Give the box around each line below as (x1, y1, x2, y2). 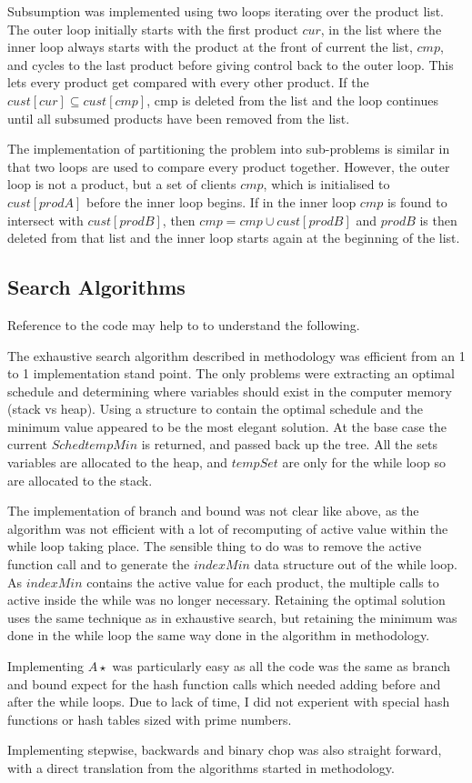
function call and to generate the (7, 555, 190, 574)
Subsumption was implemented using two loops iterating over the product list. (7, 2, 445, 20)
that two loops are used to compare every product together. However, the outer (7, 156, 450, 176)
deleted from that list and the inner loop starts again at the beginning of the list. (7, 228, 460, 247)
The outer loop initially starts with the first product (7, 19, 298, 38)
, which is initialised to (263, 175, 390, 194)
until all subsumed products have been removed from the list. (7, 108, 350, 127)
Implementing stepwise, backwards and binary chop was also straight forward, (7, 740, 442, 759)
